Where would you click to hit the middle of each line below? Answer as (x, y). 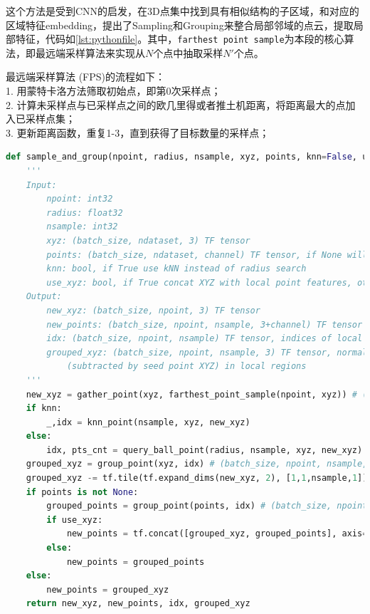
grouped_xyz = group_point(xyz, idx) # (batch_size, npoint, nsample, (197, 464)
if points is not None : (82, 492)
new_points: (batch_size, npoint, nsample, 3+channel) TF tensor (205, 324)
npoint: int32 (80, 199)
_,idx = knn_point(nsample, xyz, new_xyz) (148, 422)
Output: (44, 297)
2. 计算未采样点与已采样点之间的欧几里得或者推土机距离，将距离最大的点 (176, 104)
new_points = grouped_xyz (108, 589)
